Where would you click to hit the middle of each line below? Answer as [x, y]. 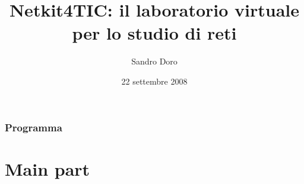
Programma [34, 127]
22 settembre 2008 [154, 81]
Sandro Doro [154, 61]
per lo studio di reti [154, 33]
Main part [47, 168]
